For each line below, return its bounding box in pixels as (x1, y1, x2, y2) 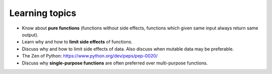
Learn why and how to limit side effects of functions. (22, 39, 133, 45)
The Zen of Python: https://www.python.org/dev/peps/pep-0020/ (22, 53, 158, 59)
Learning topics (9, 7, 77, 18)
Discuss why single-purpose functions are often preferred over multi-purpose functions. (22, 60, 208, 66)
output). (22, 31, 39, 37)
